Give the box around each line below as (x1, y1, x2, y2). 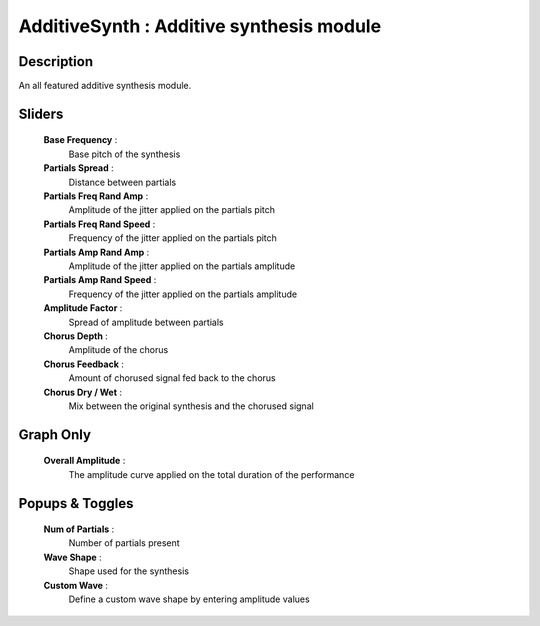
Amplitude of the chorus (68, 344, 169, 356)
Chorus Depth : (43, 330, 109, 342)
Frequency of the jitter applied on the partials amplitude (68, 288, 298, 300)
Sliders (18, 105, 64, 122)
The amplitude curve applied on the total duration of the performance (68, 468, 355, 480)
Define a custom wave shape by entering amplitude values (68, 593, 310, 605)
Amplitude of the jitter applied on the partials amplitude (68, 260, 296, 272)
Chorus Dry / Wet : (43, 386, 123, 398)
